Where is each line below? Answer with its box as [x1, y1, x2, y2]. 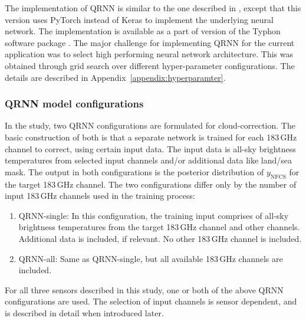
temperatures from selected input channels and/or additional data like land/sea [5, 154, 292, 166]
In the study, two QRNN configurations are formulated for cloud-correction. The [5, 119, 295, 132]
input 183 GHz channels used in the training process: [5, 189, 195, 202]
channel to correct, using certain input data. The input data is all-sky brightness [5, 142, 296, 155]
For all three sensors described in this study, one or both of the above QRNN [5, 283, 284, 296]
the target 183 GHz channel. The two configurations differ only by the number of [5, 178, 297, 190]
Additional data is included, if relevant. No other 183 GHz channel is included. [18, 232, 302, 244]
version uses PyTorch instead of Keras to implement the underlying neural [5, 13, 274, 25]
